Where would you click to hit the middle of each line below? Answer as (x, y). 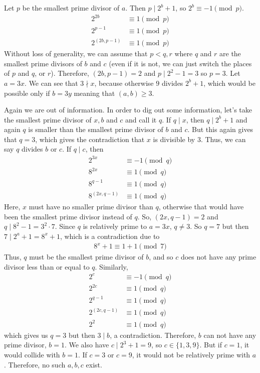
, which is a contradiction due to (110, 236)
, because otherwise (124, 83)
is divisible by (174, 139)
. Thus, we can (223, 139)
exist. (94, 364)
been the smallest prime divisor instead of (68, 216)
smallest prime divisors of (43, 63)
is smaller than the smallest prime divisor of (96, 129)
